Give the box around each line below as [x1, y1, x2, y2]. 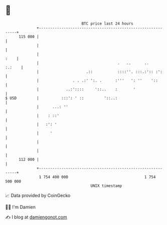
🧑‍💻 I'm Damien [5, 204, 36, 210]
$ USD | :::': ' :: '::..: [5, 95, 118, 101]
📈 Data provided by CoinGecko [5, 192, 71, 198]
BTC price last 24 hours [81, 21, 134, 26]
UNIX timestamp [90, 183, 122, 188]
